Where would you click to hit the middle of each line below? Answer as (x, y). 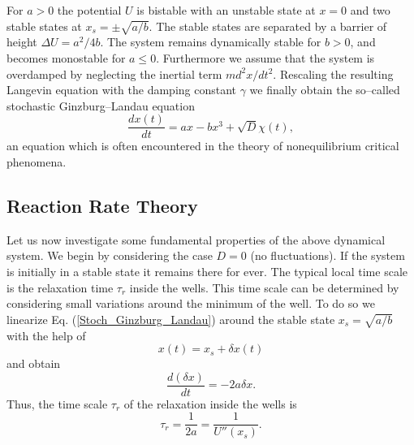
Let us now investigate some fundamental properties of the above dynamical (196, 239)
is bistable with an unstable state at (226, 10)
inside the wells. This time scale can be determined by (264, 287)
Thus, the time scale (57, 403)
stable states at (44, 26)
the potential (89, 10)
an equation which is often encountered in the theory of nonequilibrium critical (203, 146)
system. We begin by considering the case (110, 255)
